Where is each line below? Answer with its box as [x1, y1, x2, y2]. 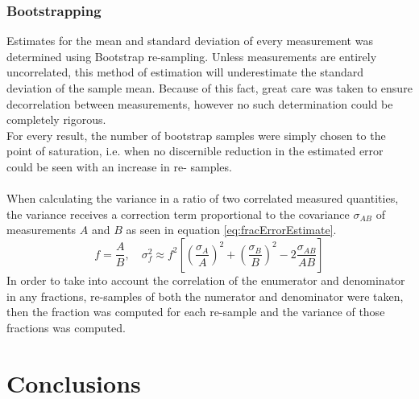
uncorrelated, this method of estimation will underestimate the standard [6, 64, 364, 80]
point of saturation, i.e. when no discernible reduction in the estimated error [6, 142, 384, 159]
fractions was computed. [6, 319, 126, 335]
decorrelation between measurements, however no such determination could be [6, 95, 393, 112]
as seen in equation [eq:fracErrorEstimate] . [126, 221, 337, 238]
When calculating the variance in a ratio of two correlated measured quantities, [6, 190, 399, 207]
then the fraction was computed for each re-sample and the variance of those [6, 303, 385, 320]
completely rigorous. [6, 111, 106, 128]
